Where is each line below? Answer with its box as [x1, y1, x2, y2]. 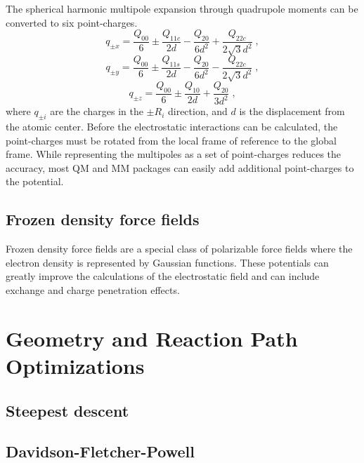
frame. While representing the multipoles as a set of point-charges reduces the [6, 147, 342, 161]
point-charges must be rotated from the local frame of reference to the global [6, 133, 337, 147]
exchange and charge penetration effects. [6, 282, 180, 297]
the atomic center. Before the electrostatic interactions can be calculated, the [6, 119, 338, 134]
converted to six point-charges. [6, 15, 138, 29]
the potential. [6, 174, 64, 189]
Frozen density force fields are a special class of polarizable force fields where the [6, 241, 353, 256]
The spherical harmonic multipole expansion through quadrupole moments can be [6, 1, 358, 15]
